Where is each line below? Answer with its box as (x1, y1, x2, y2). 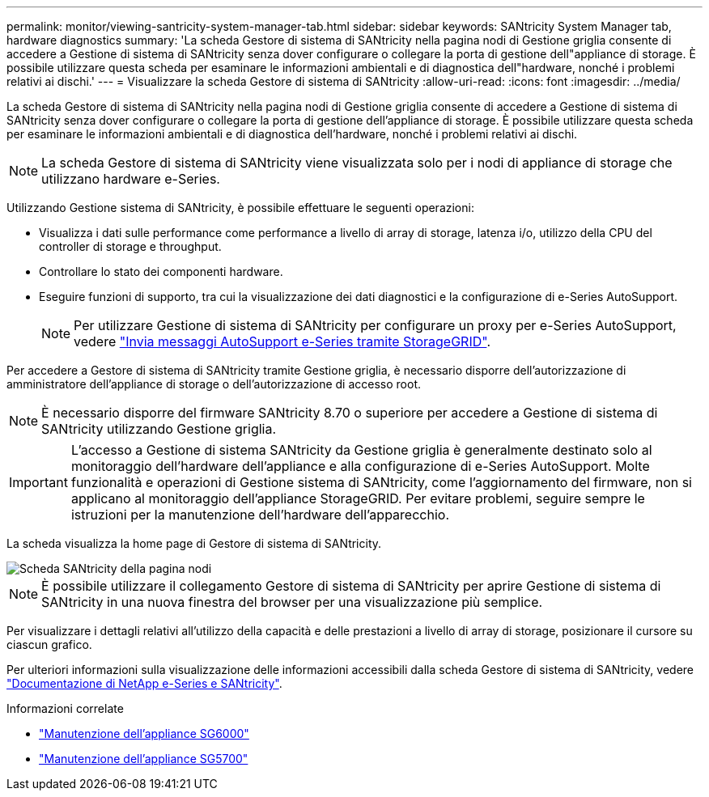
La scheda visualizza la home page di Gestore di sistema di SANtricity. (6, 536, 382, 550)
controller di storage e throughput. (39, 240, 222, 253)
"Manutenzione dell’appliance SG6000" (39, 727, 249, 740)
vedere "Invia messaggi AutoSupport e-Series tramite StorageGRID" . (74, 333, 490, 350)
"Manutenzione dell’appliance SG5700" (39, 752, 248, 765)
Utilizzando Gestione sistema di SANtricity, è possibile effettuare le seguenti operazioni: (6, 201, 474, 214)
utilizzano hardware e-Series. (41, 171, 220, 187)
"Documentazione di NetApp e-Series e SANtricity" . (6, 676, 282, 690)
